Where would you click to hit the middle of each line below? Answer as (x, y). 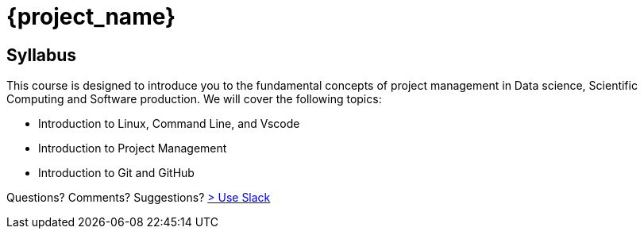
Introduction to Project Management (133, 148)
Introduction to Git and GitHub (116, 173)
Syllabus (42, 55)
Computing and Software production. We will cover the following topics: (194, 99)
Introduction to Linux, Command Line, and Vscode (169, 124)
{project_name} (91, 17)
